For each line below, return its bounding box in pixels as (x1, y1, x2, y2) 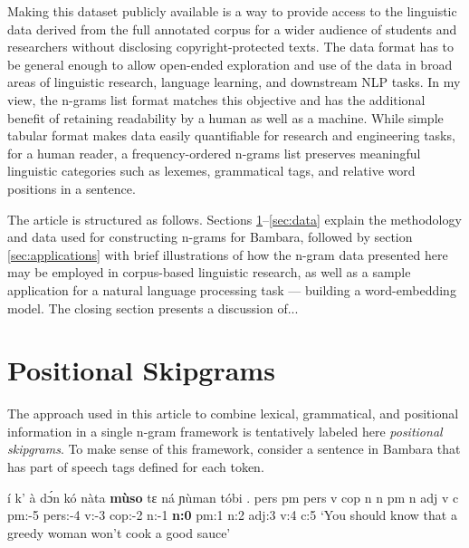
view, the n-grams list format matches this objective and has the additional (7, 90, 426, 109)
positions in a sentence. (7, 178, 136, 197)
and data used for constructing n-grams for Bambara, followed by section (7, 227, 413, 246)
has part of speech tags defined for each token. (7, 457, 264, 476)
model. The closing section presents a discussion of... (7, 298, 299, 317)
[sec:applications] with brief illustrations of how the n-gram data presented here (7, 245, 448, 264)
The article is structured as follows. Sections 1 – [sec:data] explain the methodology (7, 209, 462, 228)
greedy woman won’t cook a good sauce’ (7, 523, 231, 542)
